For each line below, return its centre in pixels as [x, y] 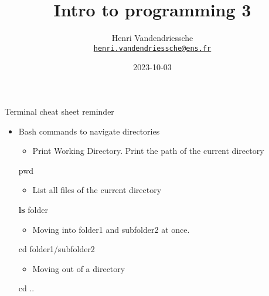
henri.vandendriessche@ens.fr [152, 48]
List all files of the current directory [97, 190]
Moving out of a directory [79, 268]
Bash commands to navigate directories [89, 131]
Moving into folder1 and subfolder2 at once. [111, 229]
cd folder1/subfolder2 [57, 249]
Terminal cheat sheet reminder [59, 111]
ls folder [33, 209]
